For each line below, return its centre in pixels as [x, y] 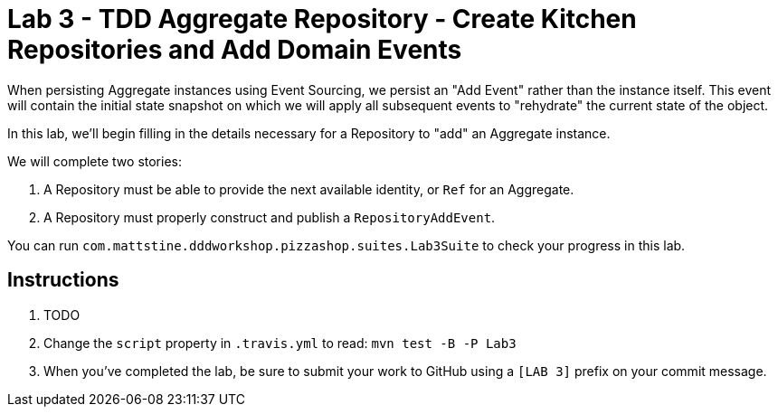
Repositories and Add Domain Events [235, 50]
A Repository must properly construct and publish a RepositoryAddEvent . [270, 217]
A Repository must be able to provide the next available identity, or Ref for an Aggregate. [309, 189]
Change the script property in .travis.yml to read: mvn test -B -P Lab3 [280, 343]
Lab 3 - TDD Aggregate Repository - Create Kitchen [322, 19]
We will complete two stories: [95, 161]
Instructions [63, 280]
